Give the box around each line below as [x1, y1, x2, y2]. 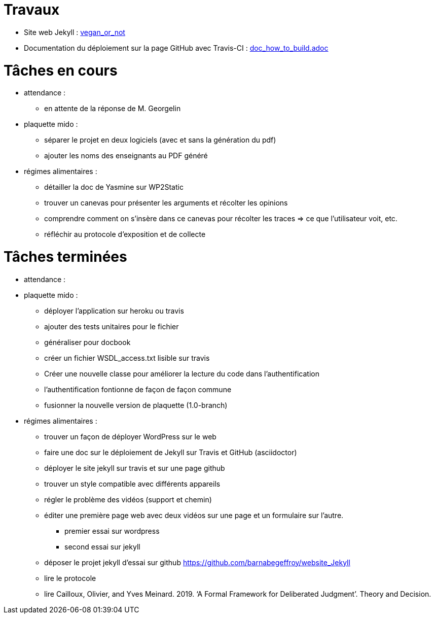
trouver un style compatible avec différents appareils [44, 479, 221, 488]
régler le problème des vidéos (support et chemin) [44, 495, 212, 504]
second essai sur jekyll [64, 542, 140, 551]
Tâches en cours [4, 61, 118, 79]
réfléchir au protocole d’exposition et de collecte [44, 230, 206, 239]
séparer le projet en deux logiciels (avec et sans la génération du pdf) [44, 135, 276, 145]
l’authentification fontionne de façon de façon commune [44, 385, 232, 394]
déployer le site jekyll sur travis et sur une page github [44, 463, 225, 472]
